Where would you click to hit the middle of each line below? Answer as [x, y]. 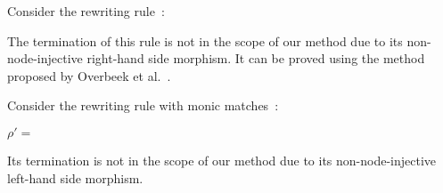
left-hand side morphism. [75, 177]
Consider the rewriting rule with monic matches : [143, 105]
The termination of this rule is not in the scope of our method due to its [205, 40]
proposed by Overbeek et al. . [89, 75]
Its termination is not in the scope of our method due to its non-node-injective [222, 160]
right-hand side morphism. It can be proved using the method [256, 58]
